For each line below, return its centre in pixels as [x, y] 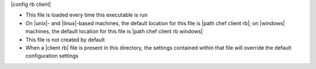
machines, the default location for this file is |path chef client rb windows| [114, 32]
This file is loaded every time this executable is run [87, 15]
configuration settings [52, 56]
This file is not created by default [65, 39]
